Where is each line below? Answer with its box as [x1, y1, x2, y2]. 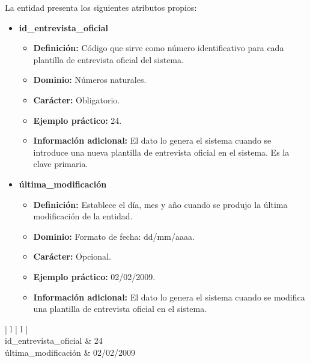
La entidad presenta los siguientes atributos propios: [5, 1, 197, 13]
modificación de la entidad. [33, 210, 133, 222]
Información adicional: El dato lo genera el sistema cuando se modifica [33, 290, 305, 303]
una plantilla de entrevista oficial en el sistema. [33, 302, 207, 315]
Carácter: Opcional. [33, 250, 111, 263]
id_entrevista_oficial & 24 [5, 334, 103, 347]
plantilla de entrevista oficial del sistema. [33, 53, 184, 66]
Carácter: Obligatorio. [33, 93, 120, 106]
